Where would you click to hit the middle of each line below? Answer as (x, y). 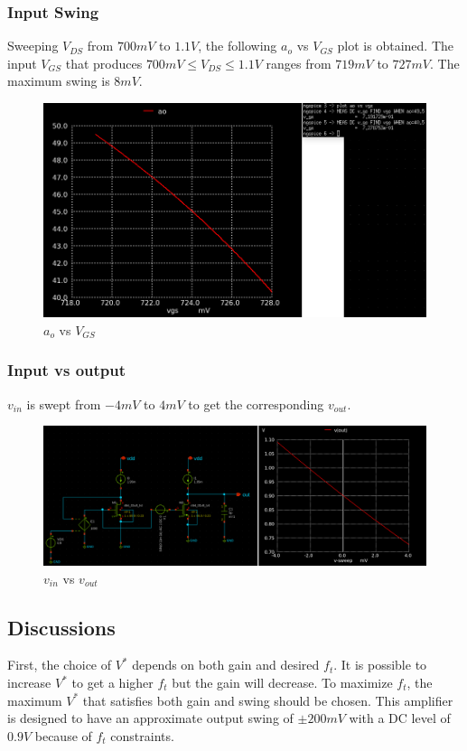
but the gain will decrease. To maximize (282, 683)
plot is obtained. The (395, 46)
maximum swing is (59, 81)
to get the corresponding (256, 404)
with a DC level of (400, 718)
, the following (238, 46)
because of (63, 735)
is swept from (64, 404)
